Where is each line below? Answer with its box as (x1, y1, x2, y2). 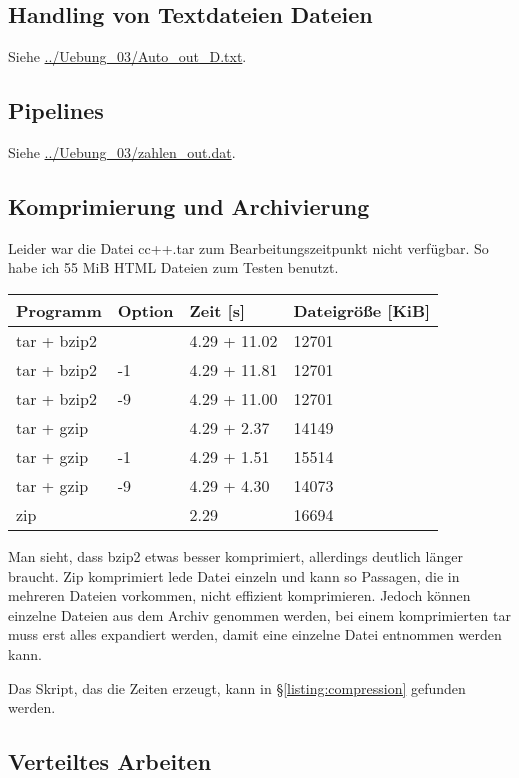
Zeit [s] (189, 298, 246, 322)
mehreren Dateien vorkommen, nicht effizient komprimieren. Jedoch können (8, 585, 471, 606)
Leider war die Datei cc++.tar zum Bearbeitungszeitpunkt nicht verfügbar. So (8, 237, 489, 258)
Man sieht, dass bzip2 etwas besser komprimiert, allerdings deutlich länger (8, 545, 463, 566)
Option (117, 298, 174, 322)
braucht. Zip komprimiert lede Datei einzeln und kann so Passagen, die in (8, 565, 460, 586)
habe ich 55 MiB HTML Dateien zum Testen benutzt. (8, 257, 339, 278)
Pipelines (8, 95, 104, 126)
